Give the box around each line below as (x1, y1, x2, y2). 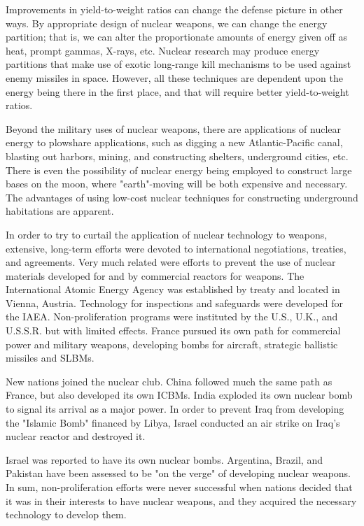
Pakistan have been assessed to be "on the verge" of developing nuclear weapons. (6, 466, 351, 481)
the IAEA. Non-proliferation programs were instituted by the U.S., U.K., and (6, 309, 338, 324)
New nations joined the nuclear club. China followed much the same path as (6, 374, 332, 388)
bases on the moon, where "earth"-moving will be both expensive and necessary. (6, 176, 348, 191)
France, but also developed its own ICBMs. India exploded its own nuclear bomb (6, 388, 353, 402)
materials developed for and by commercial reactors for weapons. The (6, 268, 304, 283)
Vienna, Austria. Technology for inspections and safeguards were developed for (6, 295, 344, 310)
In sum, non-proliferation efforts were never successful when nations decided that (6, 480, 353, 494)
